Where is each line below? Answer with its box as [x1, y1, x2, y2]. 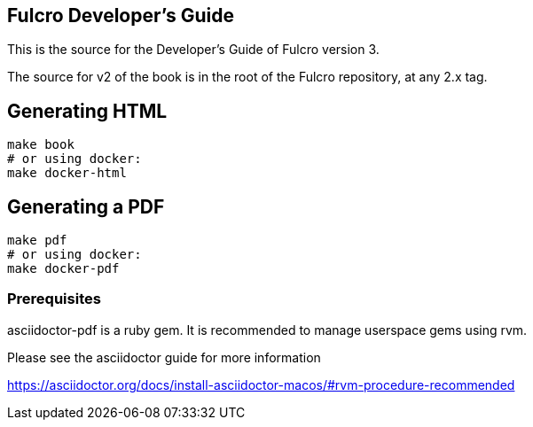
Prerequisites [7, 290, 101, 308]
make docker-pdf [7, 261, 120, 276]
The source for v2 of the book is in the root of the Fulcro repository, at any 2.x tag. [7, 69, 488, 85]
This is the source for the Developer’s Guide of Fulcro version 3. [7, 42, 380, 58]
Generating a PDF [7, 195, 165, 218]
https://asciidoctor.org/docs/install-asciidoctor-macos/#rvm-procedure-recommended [7, 377, 515, 392]
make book [7, 137, 74, 152]
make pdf [7, 233, 67, 248]
